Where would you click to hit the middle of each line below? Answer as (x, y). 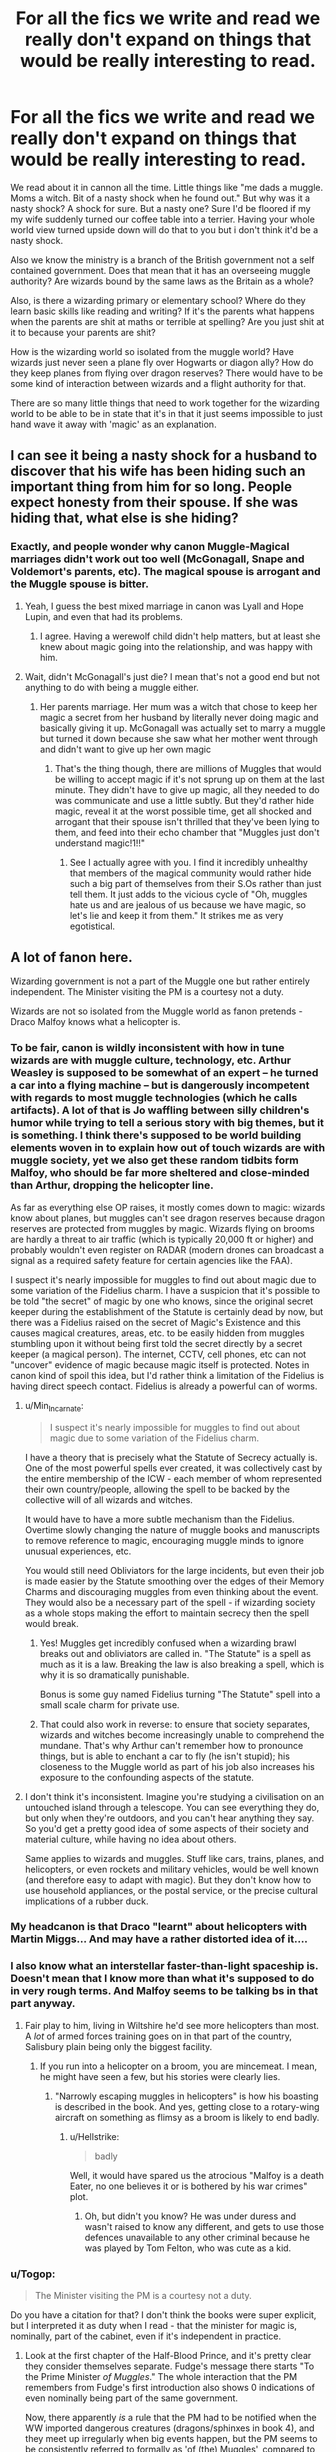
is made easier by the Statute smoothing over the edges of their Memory (174, 1581)
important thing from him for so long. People (151, 487)
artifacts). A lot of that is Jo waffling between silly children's (160, 1110)
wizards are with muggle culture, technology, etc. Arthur (151, 1060)
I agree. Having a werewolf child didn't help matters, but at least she (180, 636)
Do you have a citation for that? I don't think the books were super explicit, (163, 2315)
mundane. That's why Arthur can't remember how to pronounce (171, 1745)
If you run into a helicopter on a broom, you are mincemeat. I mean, (178, 2066)
